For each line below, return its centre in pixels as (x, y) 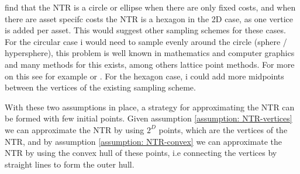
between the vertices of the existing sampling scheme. (100, 87)
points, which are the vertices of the (223, 129)
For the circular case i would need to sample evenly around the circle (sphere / (146, 41)
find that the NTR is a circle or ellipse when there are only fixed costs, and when (150, 7)
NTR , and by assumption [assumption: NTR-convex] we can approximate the (144, 141)
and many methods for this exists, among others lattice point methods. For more (150, 64)
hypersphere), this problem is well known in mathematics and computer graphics (150, 53)
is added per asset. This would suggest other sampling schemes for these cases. (145, 30)
